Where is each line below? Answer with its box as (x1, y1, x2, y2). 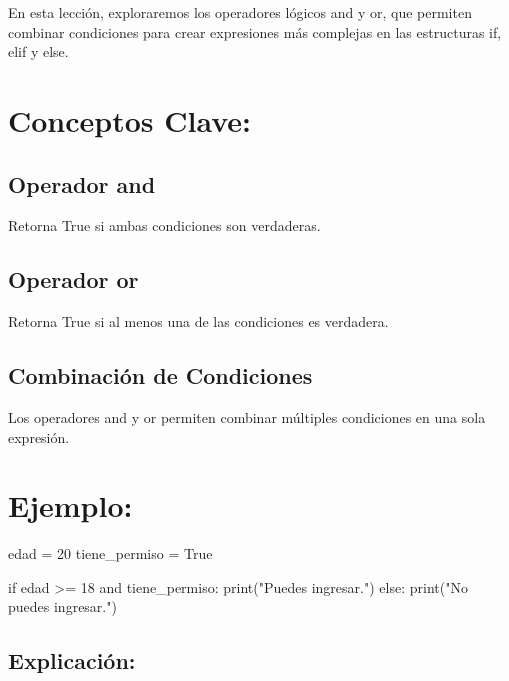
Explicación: (8, 645, 136, 676)
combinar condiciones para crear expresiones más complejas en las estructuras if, (8, 21, 502, 42)
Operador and (8, 168, 156, 199)
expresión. (8, 426, 70, 447)
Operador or (8, 264, 139, 295)
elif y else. (8, 41, 69, 62)
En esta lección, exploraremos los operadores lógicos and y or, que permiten (8, 2, 472, 22)
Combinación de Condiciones (8, 360, 313, 391)
